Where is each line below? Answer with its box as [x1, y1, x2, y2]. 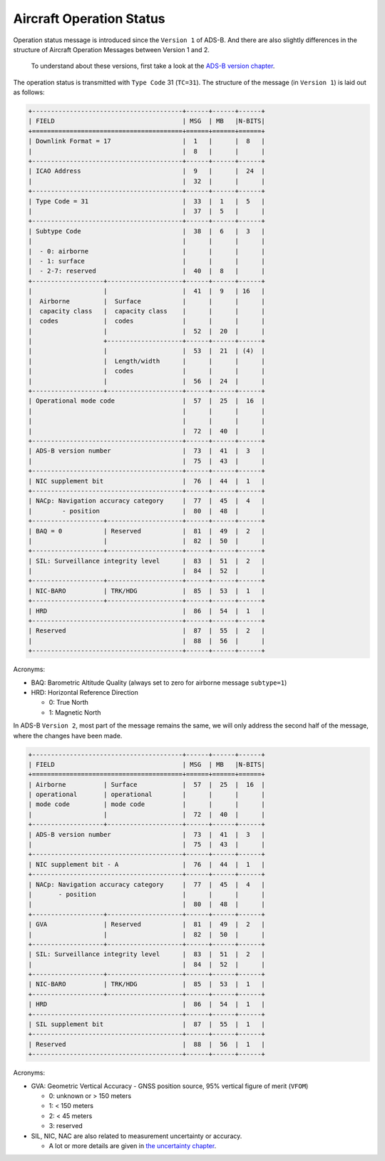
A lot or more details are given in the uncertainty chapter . [48, 1141, 217, 1150]
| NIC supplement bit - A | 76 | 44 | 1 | [28, 860, 265, 868]
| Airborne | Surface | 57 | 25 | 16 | [28, 780, 265, 788]
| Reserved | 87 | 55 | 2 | [28, 627, 265, 635]
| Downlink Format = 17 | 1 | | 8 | [28, 137, 265, 146]
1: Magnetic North [48, 708, 101, 717]
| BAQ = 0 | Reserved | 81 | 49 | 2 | [28, 527, 265, 535]
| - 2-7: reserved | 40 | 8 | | [28, 267, 265, 275]
